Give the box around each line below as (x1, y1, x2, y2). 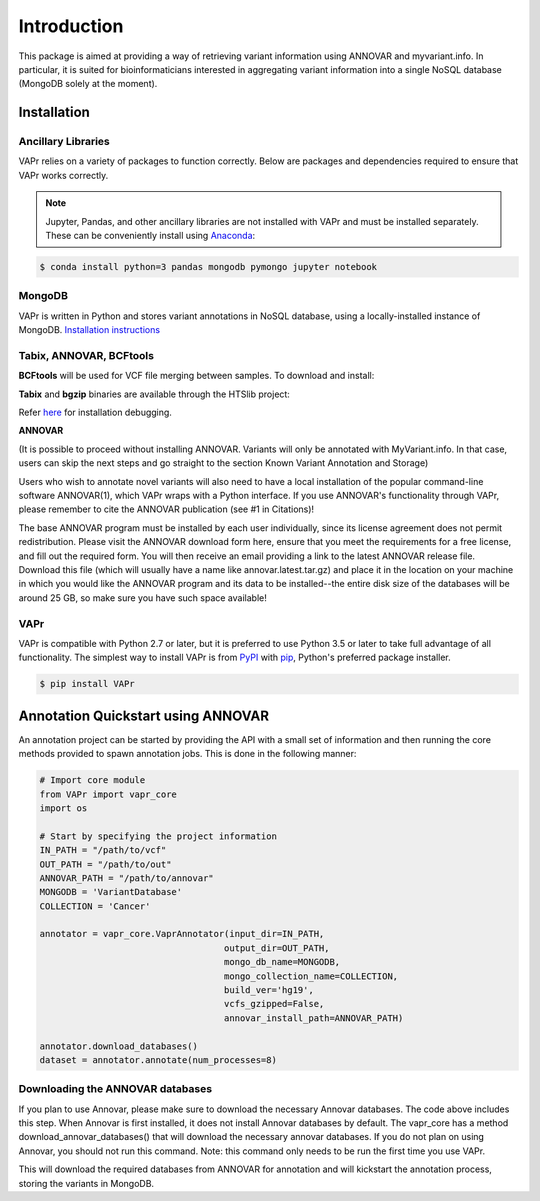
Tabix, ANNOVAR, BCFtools (18, 348, 155, 362)
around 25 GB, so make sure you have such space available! (18, 591, 267, 604)
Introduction (18, 15, 124, 37)
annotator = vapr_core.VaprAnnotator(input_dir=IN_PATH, (39, 928, 325, 940)
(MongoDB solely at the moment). (18, 78, 158, 90)
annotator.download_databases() (39, 1040, 199, 1052)
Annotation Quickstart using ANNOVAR (18, 707, 270, 724)
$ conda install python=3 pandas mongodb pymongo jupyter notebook (39, 261, 378, 273)
